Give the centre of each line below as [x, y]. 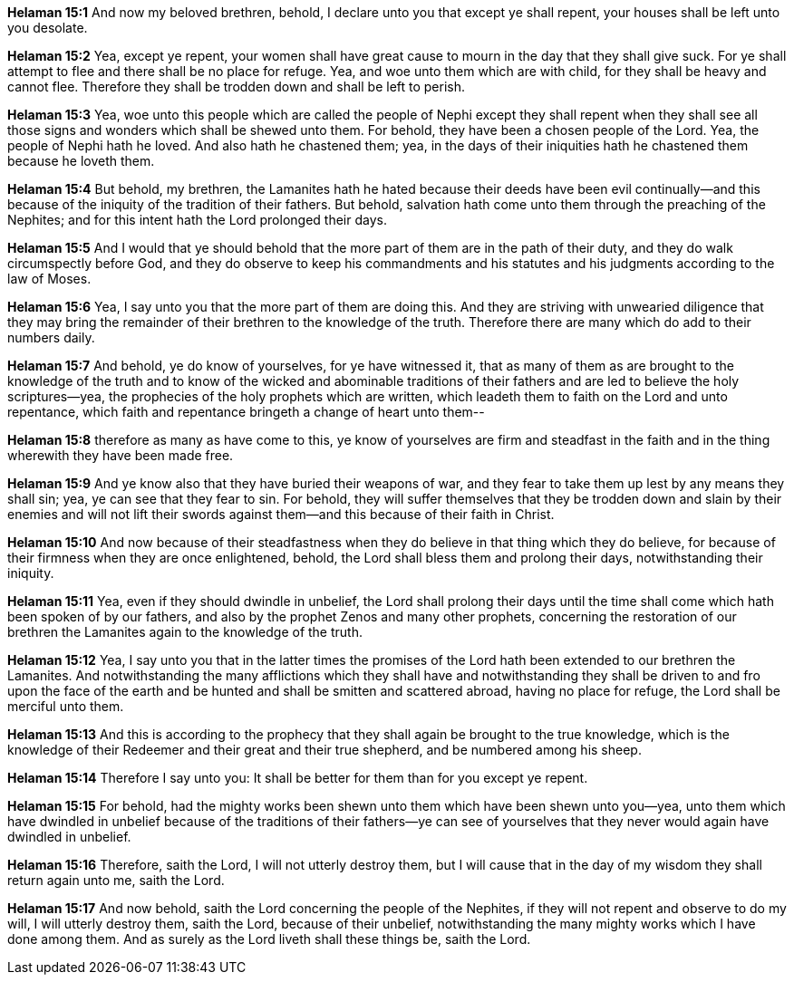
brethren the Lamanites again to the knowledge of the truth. [185, 632]
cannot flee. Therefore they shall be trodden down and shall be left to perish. [237, 87]
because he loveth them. [81, 161]
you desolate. [48, 28]
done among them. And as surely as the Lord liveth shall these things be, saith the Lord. [269, 939]
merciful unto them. [66, 706]
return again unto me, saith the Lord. [116, 880]
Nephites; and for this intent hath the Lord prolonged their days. [197, 220]
